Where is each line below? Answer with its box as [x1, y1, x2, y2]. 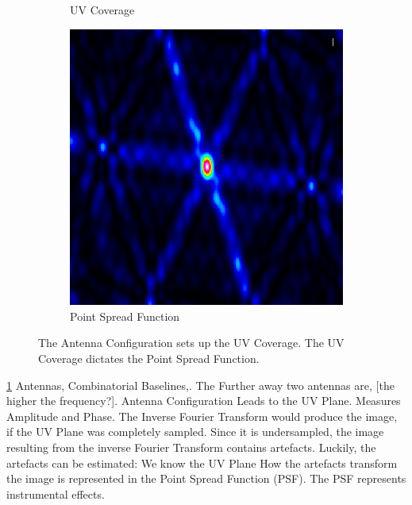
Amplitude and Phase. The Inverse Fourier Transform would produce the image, [6, 407, 398, 424]
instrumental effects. [6, 485, 105, 502]
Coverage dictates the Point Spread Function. [38, 350, 260, 367]
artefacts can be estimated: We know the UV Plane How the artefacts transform [6, 454, 398, 471]
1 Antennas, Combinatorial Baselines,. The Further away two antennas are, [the [6, 376, 395, 393]
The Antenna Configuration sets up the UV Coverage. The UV [38, 334, 345, 351]
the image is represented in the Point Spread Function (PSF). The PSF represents [6, 470, 406, 487]
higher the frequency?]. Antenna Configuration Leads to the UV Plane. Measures [6, 392, 401, 409]
